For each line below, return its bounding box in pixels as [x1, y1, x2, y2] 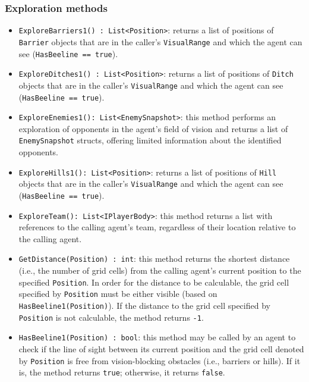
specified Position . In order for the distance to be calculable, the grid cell [18, 275, 289, 288]
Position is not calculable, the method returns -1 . [18, 311, 204, 323]
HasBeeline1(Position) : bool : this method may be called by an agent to [18, 331, 296, 343]
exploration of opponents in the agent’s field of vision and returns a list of [18, 122, 288, 134]
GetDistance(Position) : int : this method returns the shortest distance [18, 252, 290, 265]
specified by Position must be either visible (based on [18, 287, 217, 300]
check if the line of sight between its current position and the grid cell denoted [18, 343, 304, 355]
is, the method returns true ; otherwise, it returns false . [18, 366, 225, 378]
